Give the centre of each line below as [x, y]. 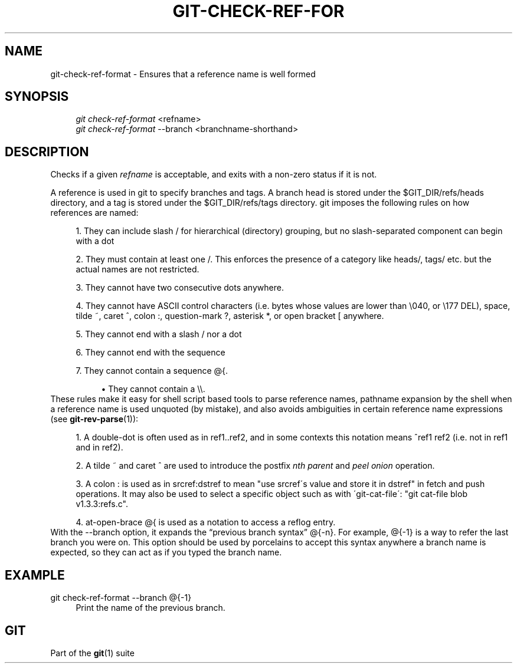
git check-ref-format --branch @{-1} [121, 598]
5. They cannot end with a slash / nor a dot [159, 334]
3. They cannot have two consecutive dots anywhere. [180, 288]
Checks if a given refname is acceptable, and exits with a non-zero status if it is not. [214, 175]
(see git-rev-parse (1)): [94, 419]
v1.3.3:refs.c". [102, 504]
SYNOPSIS [37, 97]
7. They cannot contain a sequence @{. [152, 371]
